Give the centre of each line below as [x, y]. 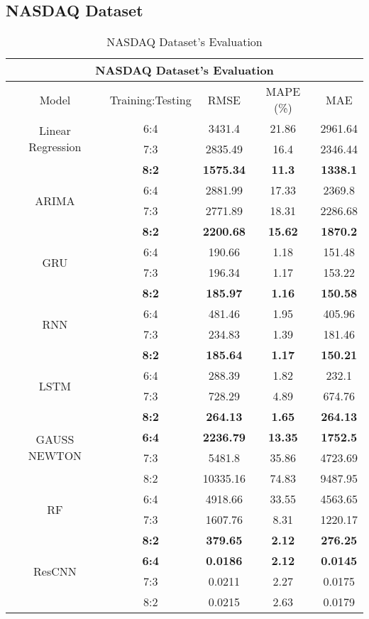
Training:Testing [150, 99]
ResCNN [55, 571]
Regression [55, 147]
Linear [55, 131]
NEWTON [55, 456]
